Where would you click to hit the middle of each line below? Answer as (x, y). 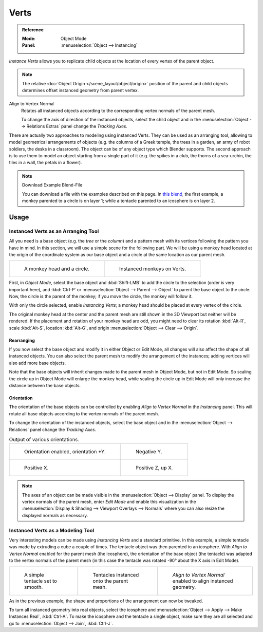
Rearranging (22, 340)
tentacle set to (40, 581)
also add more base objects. (38, 363)
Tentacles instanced (116, 575)
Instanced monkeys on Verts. (152, 269)
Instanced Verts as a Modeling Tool (52, 530)
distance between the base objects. (45, 385)
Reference (33, 30)
